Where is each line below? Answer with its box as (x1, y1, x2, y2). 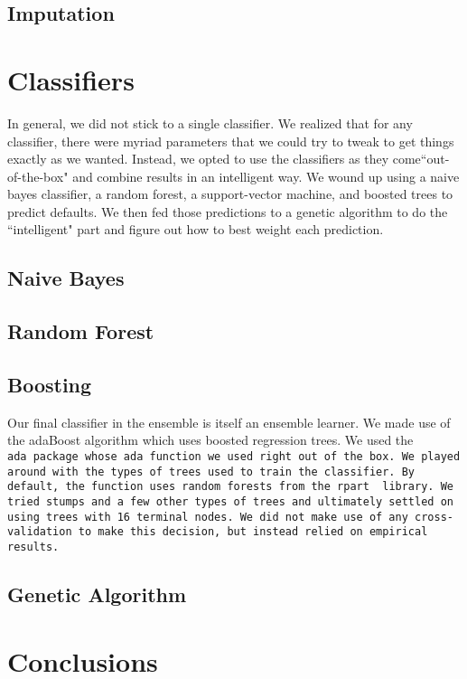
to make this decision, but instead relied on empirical (78, 525, 428, 539)
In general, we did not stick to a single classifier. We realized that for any (7, 113, 413, 132)
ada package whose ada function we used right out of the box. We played (7, 450, 461, 464)
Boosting (7, 371, 92, 399)
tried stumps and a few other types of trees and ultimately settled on (7, 495, 453, 508)
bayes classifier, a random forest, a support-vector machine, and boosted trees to (7, 184, 453, 203)
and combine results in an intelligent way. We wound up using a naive (72, 166, 460, 185)
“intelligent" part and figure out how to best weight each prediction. (7, 220, 384, 239)
